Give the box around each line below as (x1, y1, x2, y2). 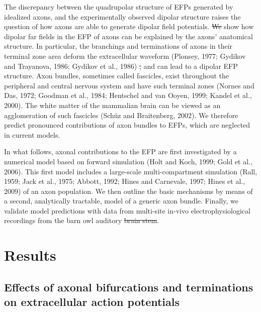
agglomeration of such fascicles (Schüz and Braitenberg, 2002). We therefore (4, 110, 238, 120)
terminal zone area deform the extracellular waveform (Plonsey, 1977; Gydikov (4, 50, 246, 61)
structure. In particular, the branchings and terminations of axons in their (4, 41, 233, 51)
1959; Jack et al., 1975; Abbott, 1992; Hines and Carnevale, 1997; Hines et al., (4, 176, 245, 186)
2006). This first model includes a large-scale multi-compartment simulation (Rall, (4, 166, 257, 176)
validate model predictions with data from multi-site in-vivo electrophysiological (4, 205, 250, 216)
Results (4, 245, 56, 265)
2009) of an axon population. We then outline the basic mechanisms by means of (4, 185, 253, 196)
